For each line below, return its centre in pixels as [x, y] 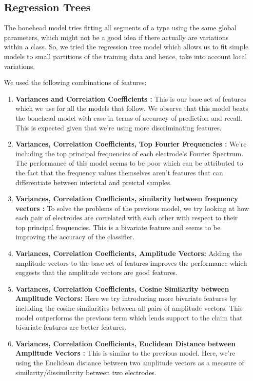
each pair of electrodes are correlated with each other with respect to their [126, 218]
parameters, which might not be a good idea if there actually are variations [116, 37]
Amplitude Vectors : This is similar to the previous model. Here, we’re [125, 353]
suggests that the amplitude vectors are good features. [97, 272]
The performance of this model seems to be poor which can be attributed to [129, 163]
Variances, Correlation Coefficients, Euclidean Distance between [126, 343]
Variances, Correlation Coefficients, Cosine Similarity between [122, 288]
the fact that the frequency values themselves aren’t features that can [119, 172]
